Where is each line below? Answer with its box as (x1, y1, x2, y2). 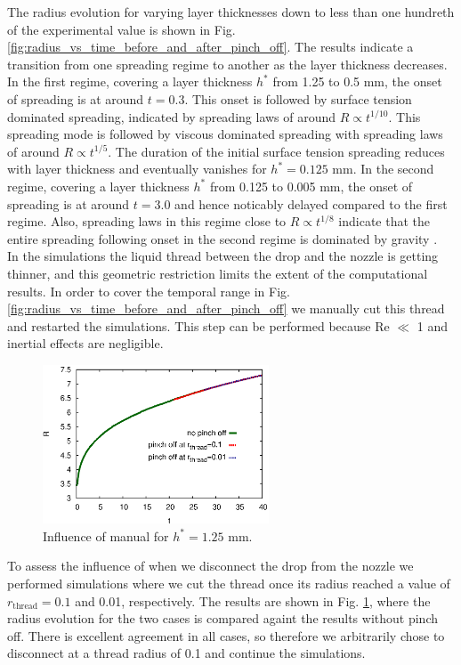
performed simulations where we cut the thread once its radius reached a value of (7, 574, 450, 593)
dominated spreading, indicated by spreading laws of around (7, 107, 336, 126)
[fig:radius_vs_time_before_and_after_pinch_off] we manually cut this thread (7, 299, 445, 318)
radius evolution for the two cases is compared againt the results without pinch (7, 609, 438, 628)
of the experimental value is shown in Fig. (7, 20, 236, 38)
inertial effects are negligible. (7, 334, 164, 353)
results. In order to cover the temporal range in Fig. (7, 281, 290, 300)
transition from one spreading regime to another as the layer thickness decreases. (7, 54, 448, 73)
